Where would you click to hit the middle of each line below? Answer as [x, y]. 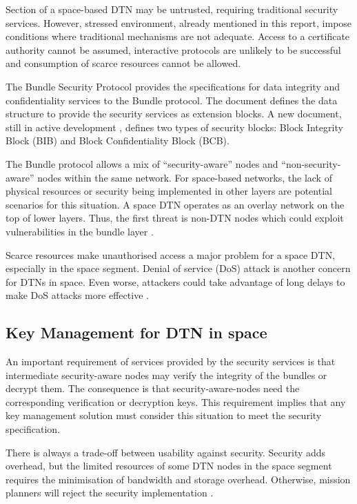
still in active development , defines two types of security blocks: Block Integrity [174, 127]
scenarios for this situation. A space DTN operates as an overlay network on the [175, 204]
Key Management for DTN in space [136, 332]
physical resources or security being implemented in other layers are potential [169, 191]
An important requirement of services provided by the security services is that [171, 361]
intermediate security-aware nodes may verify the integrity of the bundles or [166, 375]
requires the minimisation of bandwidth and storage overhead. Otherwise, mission [178, 479]
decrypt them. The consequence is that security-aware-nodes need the [153, 388]
